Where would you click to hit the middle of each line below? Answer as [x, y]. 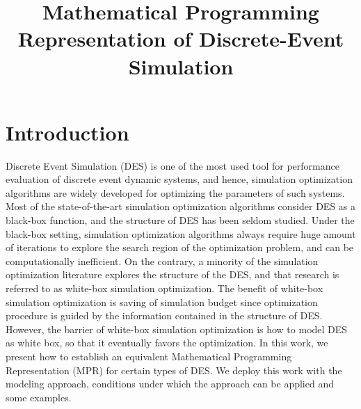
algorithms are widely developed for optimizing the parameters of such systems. [175, 192]
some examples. [39, 397]
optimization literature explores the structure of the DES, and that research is [173, 274]
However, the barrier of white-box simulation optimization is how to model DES [177, 329]
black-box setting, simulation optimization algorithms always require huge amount [181, 233]
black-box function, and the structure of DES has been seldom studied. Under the [180, 220]
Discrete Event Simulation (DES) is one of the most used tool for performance [173, 165]
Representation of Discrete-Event [181, 39]
